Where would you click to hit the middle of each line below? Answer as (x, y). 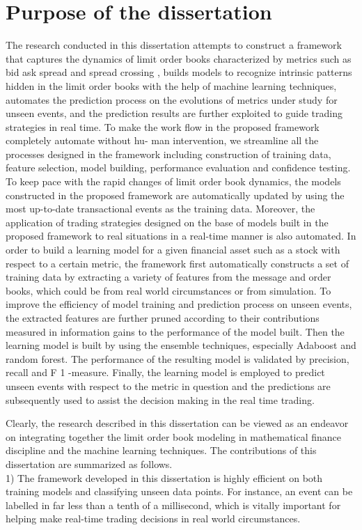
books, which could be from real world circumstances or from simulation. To (168, 290)
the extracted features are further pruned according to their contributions (163, 318)
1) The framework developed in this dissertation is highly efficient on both (164, 477)
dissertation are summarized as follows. (89, 463)
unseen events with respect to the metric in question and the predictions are (168, 385)
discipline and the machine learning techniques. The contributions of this (161, 450)
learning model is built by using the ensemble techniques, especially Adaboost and (181, 345)
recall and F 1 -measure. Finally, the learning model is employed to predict (165, 372)
